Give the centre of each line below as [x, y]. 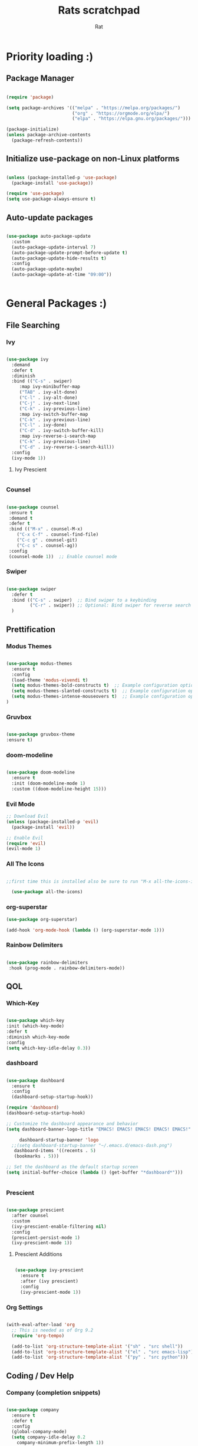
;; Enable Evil [25, 838]
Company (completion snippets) [53, 1392]
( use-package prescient [35, 1210]
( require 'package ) [30, 97]
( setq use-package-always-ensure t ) [51, 199]
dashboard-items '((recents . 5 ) [55, 1151]
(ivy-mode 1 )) [29, 458]
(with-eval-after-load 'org [41, 1325]
